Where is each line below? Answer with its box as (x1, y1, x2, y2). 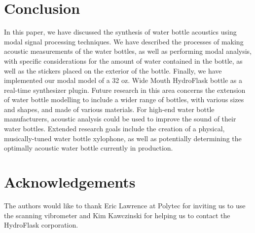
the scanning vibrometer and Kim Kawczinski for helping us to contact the (4, 210, 230, 220)
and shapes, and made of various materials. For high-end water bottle (4, 104, 215, 114)
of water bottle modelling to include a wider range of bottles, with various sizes (4, 94, 244, 105)
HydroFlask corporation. (4, 220, 78, 230)
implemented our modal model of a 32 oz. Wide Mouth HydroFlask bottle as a (4, 75, 243, 85)
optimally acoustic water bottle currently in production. (4, 143, 173, 153)
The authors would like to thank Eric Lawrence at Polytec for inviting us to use (4, 200, 246, 210)
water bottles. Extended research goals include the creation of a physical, (4, 123, 225, 134)
